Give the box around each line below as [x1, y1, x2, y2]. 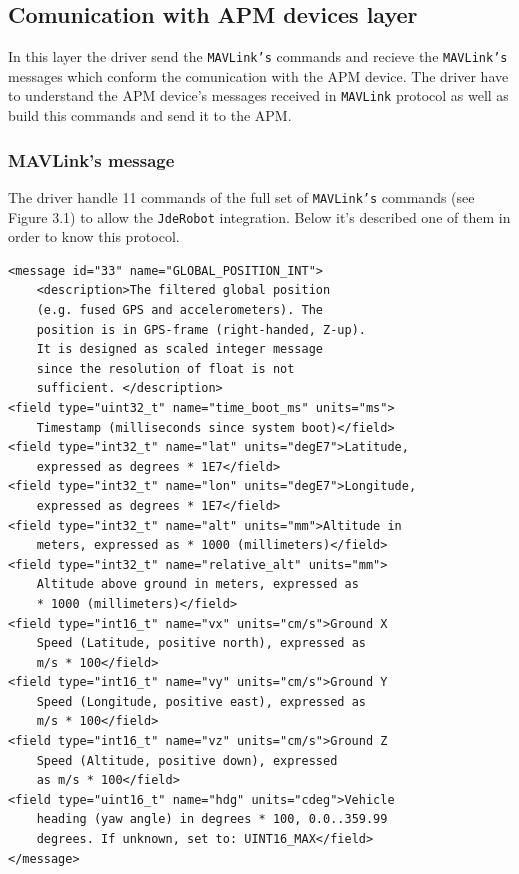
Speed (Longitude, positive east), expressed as [36, 694, 366, 709]
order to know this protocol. [8, 226, 180, 247]
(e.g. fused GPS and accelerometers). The [36, 303, 323, 318]
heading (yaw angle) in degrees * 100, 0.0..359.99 [36, 812, 388, 827]
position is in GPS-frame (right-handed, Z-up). [36, 322, 366, 337]
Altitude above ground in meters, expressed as [36, 577, 359, 592]
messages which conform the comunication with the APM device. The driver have [8, 65, 509, 86]
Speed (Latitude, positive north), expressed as [36, 636, 366, 651]
